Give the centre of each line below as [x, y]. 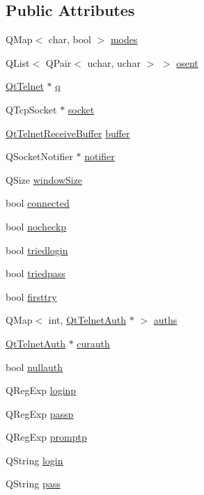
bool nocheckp [36, 226]
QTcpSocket [31, 109]
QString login [34, 460]
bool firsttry [31, 296]
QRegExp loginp [41, 390]
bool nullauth [34, 367]
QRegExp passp [40, 413]
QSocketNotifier [39, 156]
